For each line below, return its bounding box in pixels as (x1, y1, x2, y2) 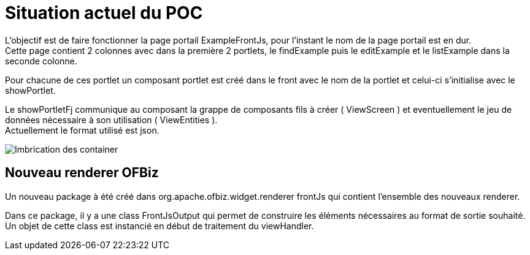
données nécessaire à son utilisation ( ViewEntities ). (5, 114, 218, 125)
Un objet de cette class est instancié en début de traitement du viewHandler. (5, 220, 314, 231)
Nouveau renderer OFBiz (5, 165, 159, 181)
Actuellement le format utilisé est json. (5, 124, 159, 135)
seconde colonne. (5, 55, 77, 66)
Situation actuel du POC (5, 2, 203, 23)
